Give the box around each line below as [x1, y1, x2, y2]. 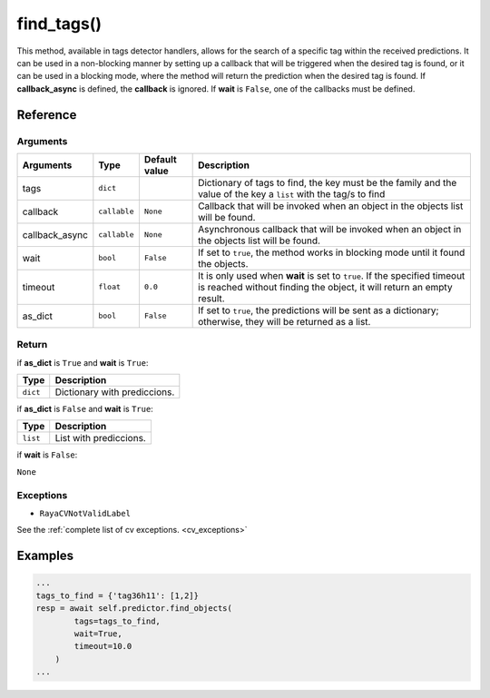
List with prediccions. [54, 432, 147, 445]
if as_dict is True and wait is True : [16, 357, 149, 368]
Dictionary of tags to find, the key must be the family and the [198, 176, 457, 189]
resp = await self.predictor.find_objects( [35, 604, 233, 614]
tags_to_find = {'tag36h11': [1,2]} [35, 590, 200, 601]
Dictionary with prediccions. [54, 386, 175, 398]
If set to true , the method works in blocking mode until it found [198, 246, 465, 259]
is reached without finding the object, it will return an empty [198, 280, 453, 293]
